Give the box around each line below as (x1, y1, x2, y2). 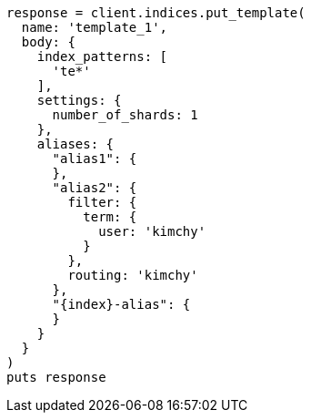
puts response (6, 370, 106, 384)
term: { (83, 210, 137, 224)
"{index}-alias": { (52, 297, 191, 312)
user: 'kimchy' (98, 224, 206, 239)
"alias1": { (52, 151, 137, 166)
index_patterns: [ (36, 49, 168, 64)
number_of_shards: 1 (52, 108, 198, 122)
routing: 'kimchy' (67, 268, 198, 282)
